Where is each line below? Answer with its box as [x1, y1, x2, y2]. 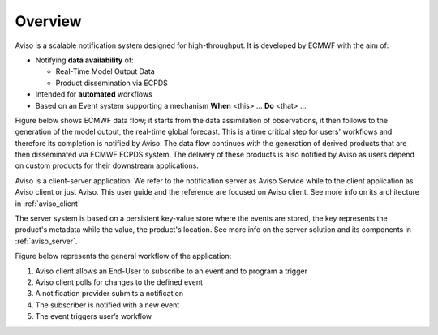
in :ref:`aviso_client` [15, 199, 80, 208]
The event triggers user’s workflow [35, 311, 152, 321]
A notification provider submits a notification [35, 289, 184, 298]
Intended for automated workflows [35, 89, 153, 99]
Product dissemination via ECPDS [55, 78, 168, 88]
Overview [15, 12, 82, 30]
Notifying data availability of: [35, 55, 134, 65]
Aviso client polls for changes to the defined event [35, 277, 203, 287]
